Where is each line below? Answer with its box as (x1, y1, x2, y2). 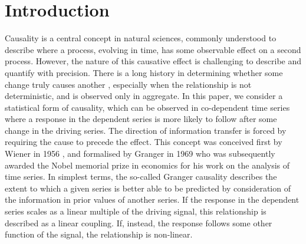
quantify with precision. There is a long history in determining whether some (5, 66, 283, 78)
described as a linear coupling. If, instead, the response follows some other (5, 216, 272, 229)
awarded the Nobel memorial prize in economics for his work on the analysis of (5, 159, 290, 171)
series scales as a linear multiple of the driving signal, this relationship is (5, 205, 266, 217)
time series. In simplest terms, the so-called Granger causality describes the (5, 170, 277, 183)
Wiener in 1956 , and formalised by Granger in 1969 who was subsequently (5, 147, 275, 160)
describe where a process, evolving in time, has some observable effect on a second (5, 43, 301, 55)
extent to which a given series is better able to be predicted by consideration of (5, 182, 291, 194)
